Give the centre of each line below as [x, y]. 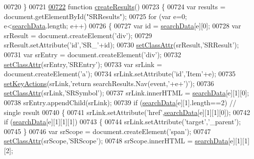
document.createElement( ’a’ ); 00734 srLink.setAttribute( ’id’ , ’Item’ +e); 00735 [120, 74]
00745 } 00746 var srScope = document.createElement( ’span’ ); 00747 [107, 131]
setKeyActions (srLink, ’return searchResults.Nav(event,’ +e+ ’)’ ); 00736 [109, 83]
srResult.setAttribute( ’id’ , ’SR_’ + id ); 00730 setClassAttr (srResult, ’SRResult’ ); [121, 45]
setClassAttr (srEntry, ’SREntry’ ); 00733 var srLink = [83, 64]
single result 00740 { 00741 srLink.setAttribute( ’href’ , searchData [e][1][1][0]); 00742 [127, 112]
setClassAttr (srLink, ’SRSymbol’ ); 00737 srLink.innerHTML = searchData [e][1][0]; [127, 93]
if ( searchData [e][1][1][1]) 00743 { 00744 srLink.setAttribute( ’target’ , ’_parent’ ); [122, 122]
